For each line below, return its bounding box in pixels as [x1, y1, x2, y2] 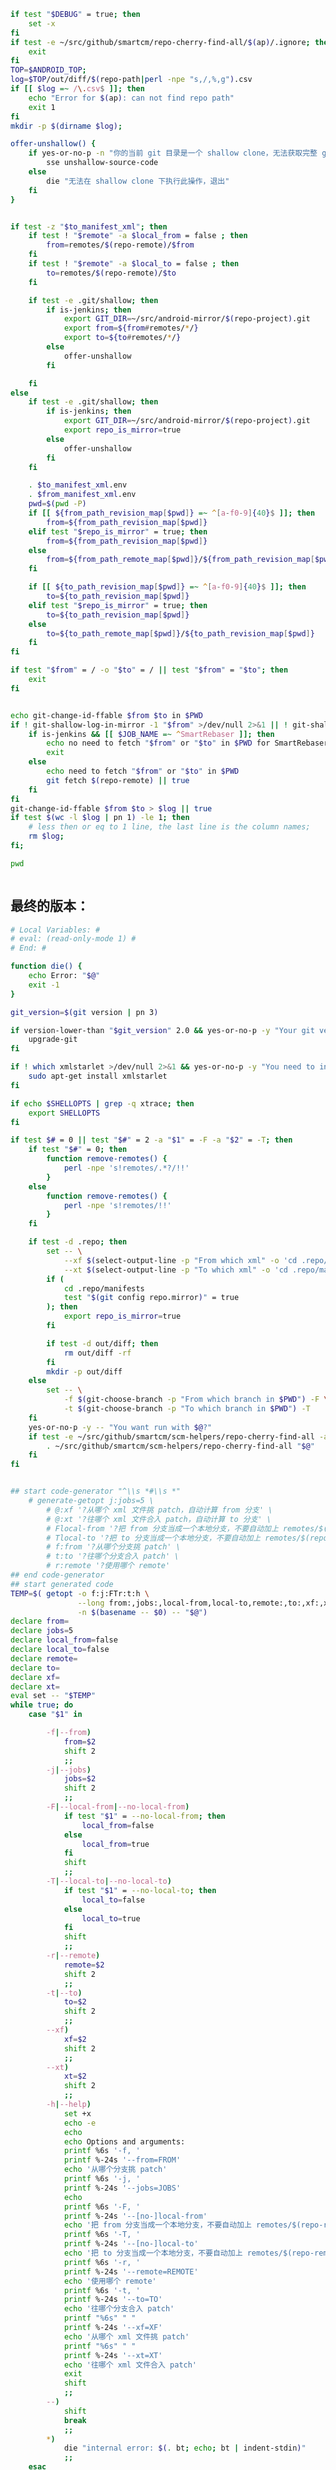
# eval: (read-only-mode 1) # [10, 934, 137, 944]
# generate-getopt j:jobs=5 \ [28, 1496, 155, 1506]
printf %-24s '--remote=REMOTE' [63, 2266, 199, 2277]
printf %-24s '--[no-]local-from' [63, 2211, 208, 2221]
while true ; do [10, 1700, 74, 1710]
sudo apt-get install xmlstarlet [28, 1071, 168, 1082]
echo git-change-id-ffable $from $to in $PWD [10, 710, 203, 720]
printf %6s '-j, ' [63, 2174, 141, 2184]
